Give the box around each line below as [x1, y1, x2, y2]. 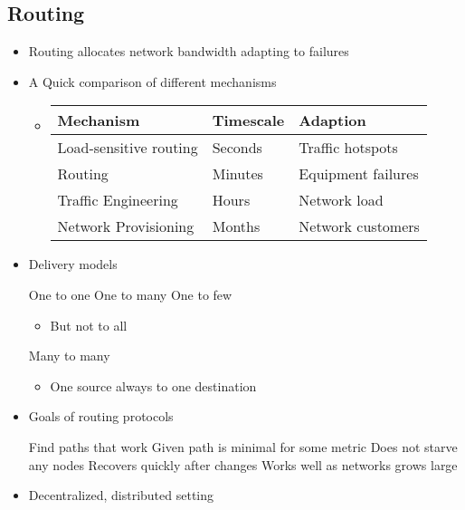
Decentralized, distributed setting [28, 486, 214, 505]
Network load [299, 189, 384, 211]
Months [212, 216, 261, 237]
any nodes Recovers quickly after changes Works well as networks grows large [28, 455, 458, 474]
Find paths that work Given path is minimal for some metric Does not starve [28, 437, 458, 456]
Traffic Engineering [57, 189, 178, 211]
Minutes [212, 163, 263, 185]
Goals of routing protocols [28, 407, 174, 426]
